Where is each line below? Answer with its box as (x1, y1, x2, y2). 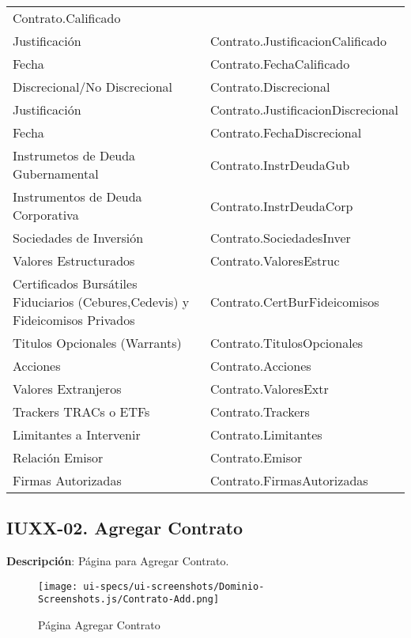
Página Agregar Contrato (38, 617, 160, 633)
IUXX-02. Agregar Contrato (6, 515, 243, 540)
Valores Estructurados (13, 251, 135, 270)
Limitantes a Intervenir (13, 425, 141, 444)
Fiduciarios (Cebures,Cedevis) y (13, 293, 190, 311)
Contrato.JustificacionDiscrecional (209, 100, 398, 119)
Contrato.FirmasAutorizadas (209, 471, 368, 489)
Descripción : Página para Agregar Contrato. (6, 553, 229, 569)
